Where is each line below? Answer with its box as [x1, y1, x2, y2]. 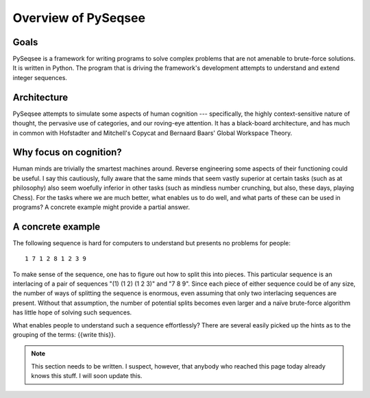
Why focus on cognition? [12, 147, 123, 158]
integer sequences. [12, 73, 68, 82]
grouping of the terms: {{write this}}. [12, 331, 116, 339]
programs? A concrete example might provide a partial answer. [12, 203, 190, 211]
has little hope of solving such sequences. [12, 308, 132, 316]
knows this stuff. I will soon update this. [31, 372, 143, 380]
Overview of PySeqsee [12, 10, 146, 25]
